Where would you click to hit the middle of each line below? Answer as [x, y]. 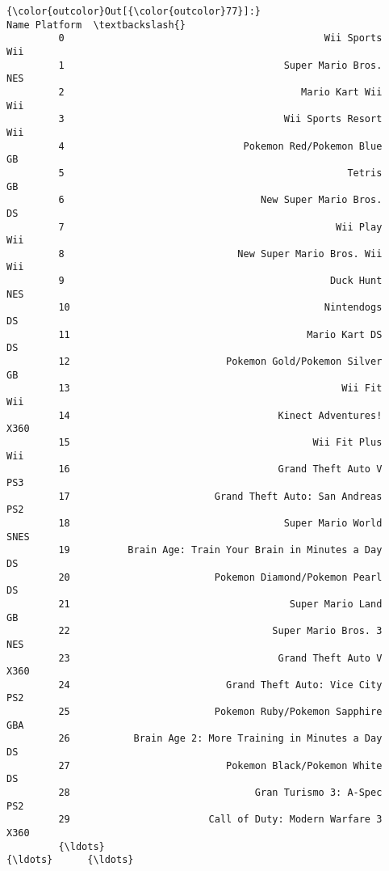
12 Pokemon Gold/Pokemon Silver [220, 362]
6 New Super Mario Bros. [220, 200]
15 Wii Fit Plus [220, 442]
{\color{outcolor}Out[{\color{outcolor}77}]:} [134, 11]
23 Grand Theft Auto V [220, 658]
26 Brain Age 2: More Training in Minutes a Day [220, 739]
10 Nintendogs [220, 308]
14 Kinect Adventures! [220, 415]
